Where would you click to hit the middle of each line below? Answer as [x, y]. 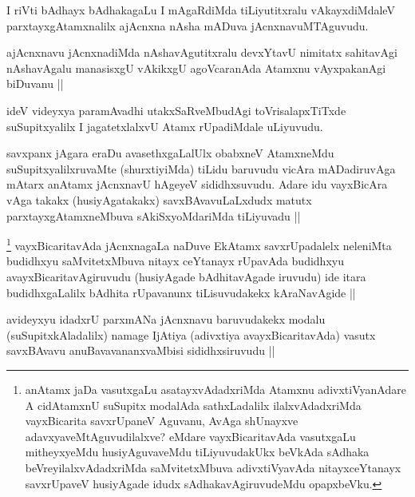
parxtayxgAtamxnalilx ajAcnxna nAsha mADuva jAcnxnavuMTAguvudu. [188, 25]
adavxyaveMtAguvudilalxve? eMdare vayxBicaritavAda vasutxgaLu [190, 436]
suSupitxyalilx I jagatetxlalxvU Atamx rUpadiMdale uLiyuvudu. [165, 126]
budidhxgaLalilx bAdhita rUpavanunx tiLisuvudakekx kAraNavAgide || [181, 292]
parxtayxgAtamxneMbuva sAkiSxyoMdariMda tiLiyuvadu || [154, 215]
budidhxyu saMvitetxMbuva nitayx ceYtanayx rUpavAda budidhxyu [175, 261]
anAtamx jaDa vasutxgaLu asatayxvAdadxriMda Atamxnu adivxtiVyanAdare [215, 389]
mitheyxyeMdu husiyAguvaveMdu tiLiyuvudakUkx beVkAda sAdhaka [197, 452]
